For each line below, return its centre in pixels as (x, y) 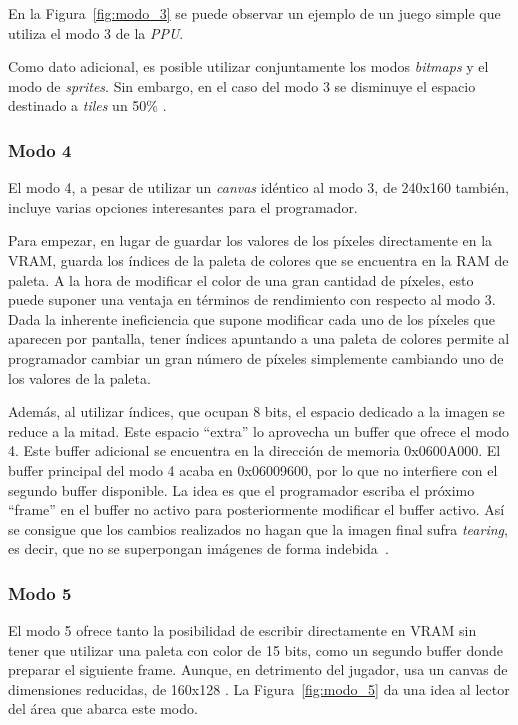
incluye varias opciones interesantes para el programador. (183, 206)
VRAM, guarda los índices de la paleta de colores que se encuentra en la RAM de (258, 259)
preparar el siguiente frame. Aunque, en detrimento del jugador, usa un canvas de (258, 669)
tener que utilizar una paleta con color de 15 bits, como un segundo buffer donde (255, 649)
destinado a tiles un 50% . (87, 105)
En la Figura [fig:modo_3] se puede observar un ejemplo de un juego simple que (254, 13)
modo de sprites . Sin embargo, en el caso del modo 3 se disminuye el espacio (242, 85)
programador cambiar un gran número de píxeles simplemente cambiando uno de (256, 357)
